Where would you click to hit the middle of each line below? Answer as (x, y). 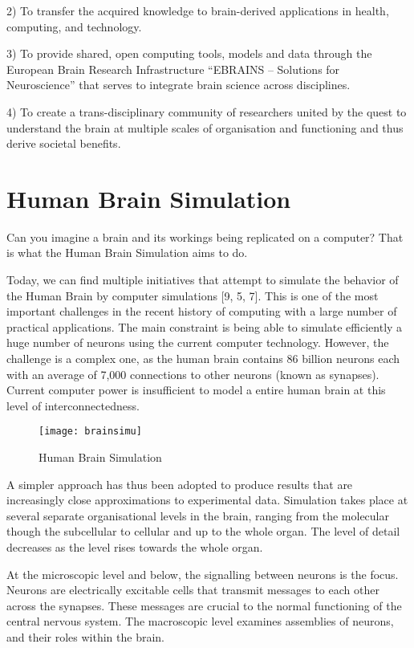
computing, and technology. (74, 26)
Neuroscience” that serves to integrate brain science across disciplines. (179, 85)
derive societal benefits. (64, 143)
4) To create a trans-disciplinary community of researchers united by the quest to (207, 111)
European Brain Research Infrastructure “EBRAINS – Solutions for (173, 69)
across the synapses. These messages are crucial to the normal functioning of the (204, 605)
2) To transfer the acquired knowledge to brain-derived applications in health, (198, 10)
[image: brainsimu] (90, 432)
